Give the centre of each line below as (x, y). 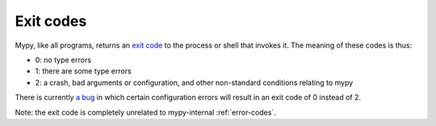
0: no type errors (63, 60)
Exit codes (51, 21)
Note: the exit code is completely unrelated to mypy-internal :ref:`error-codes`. (145, 112)
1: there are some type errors (84, 71)
